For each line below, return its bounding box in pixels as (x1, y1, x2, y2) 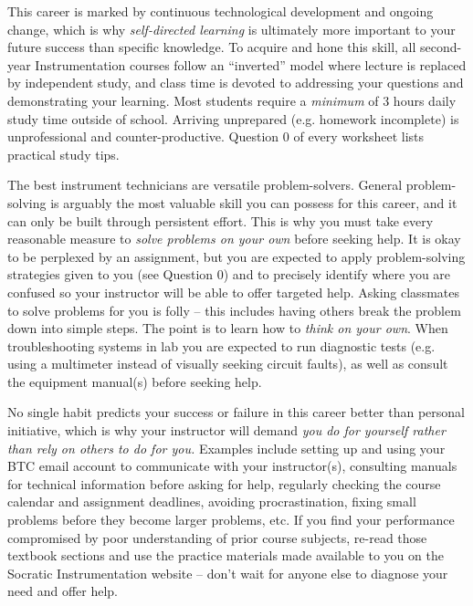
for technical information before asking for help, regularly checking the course (7, 474, 441, 493)
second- (420, 37, 462, 57)
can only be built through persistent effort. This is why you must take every (7, 211, 434, 230)
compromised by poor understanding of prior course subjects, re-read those (7, 528, 427, 547)
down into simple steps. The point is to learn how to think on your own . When (7, 319, 448, 338)
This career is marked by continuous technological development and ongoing (7, 2, 434, 20)
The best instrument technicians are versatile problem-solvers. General (7, 175, 403, 194)
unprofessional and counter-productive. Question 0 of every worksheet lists (7, 127, 425, 146)
